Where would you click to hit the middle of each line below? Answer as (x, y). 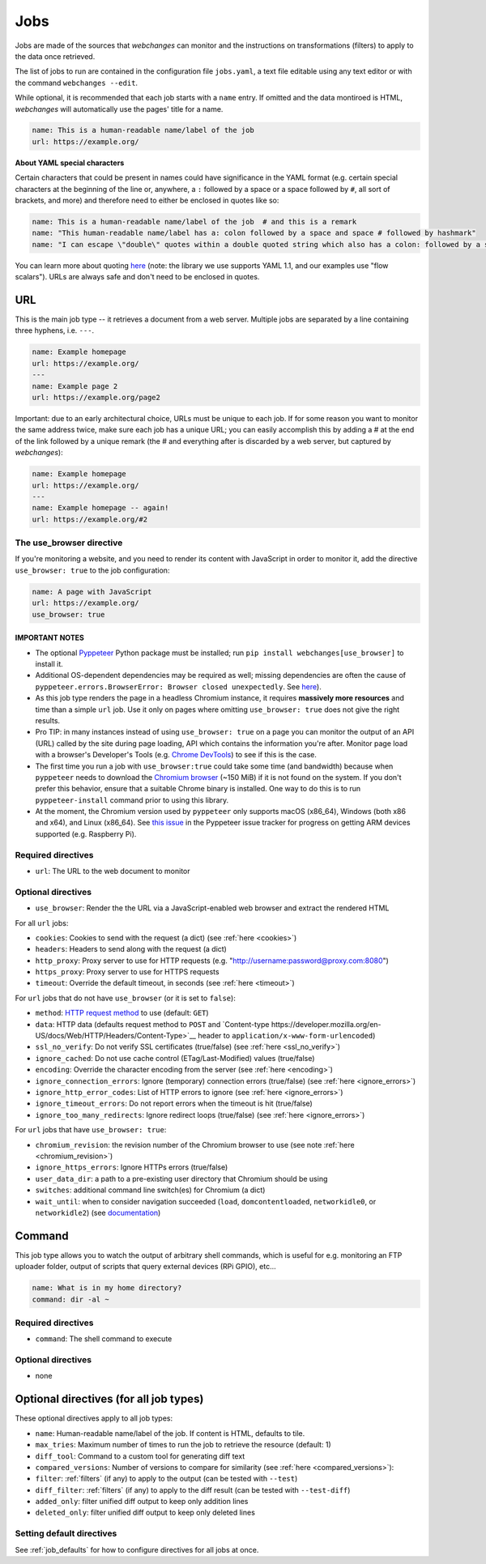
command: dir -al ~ (70, 1299)
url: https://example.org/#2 (90, 519)
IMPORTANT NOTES (49, 638)
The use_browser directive (69, 543)
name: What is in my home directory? (107, 1288)
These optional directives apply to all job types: (94, 1418)
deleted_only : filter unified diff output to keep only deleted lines (145, 1513)
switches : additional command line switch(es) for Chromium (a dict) (150, 1190)
